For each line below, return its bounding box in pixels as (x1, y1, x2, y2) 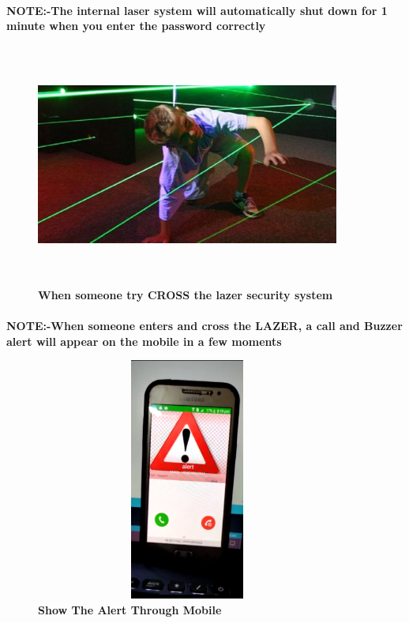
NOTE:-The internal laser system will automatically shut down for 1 (6, 2, 388, 18)
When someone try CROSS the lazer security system (38, 286, 333, 302)
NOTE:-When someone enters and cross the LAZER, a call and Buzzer (6, 317, 403, 333)
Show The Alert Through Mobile (38, 602, 222, 618)
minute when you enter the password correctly (6, 17, 266, 34)
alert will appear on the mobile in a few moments (6, 332, 282, 349)
